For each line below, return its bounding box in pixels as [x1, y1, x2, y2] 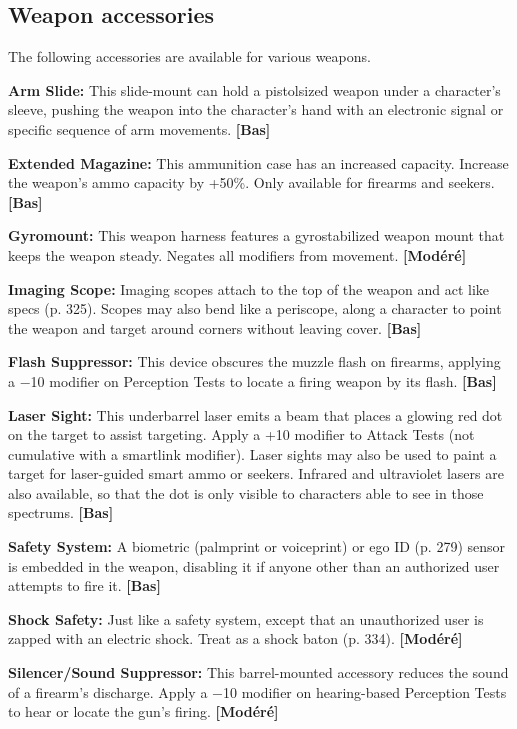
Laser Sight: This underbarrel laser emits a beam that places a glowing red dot [8, 404, 503, 425]
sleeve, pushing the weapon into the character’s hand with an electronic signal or [8, 99, 504, 120]
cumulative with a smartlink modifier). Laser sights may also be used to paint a [8, 443, 497, 464]
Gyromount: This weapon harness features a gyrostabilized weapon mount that [8, 225, 505, 246]
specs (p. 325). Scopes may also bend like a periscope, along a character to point [8, 298, 502, 319]
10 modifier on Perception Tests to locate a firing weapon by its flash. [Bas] [30, 370, 497, 391]
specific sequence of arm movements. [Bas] [8, 118, 271, 139]
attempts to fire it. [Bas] [8, 575, 161, 596]
